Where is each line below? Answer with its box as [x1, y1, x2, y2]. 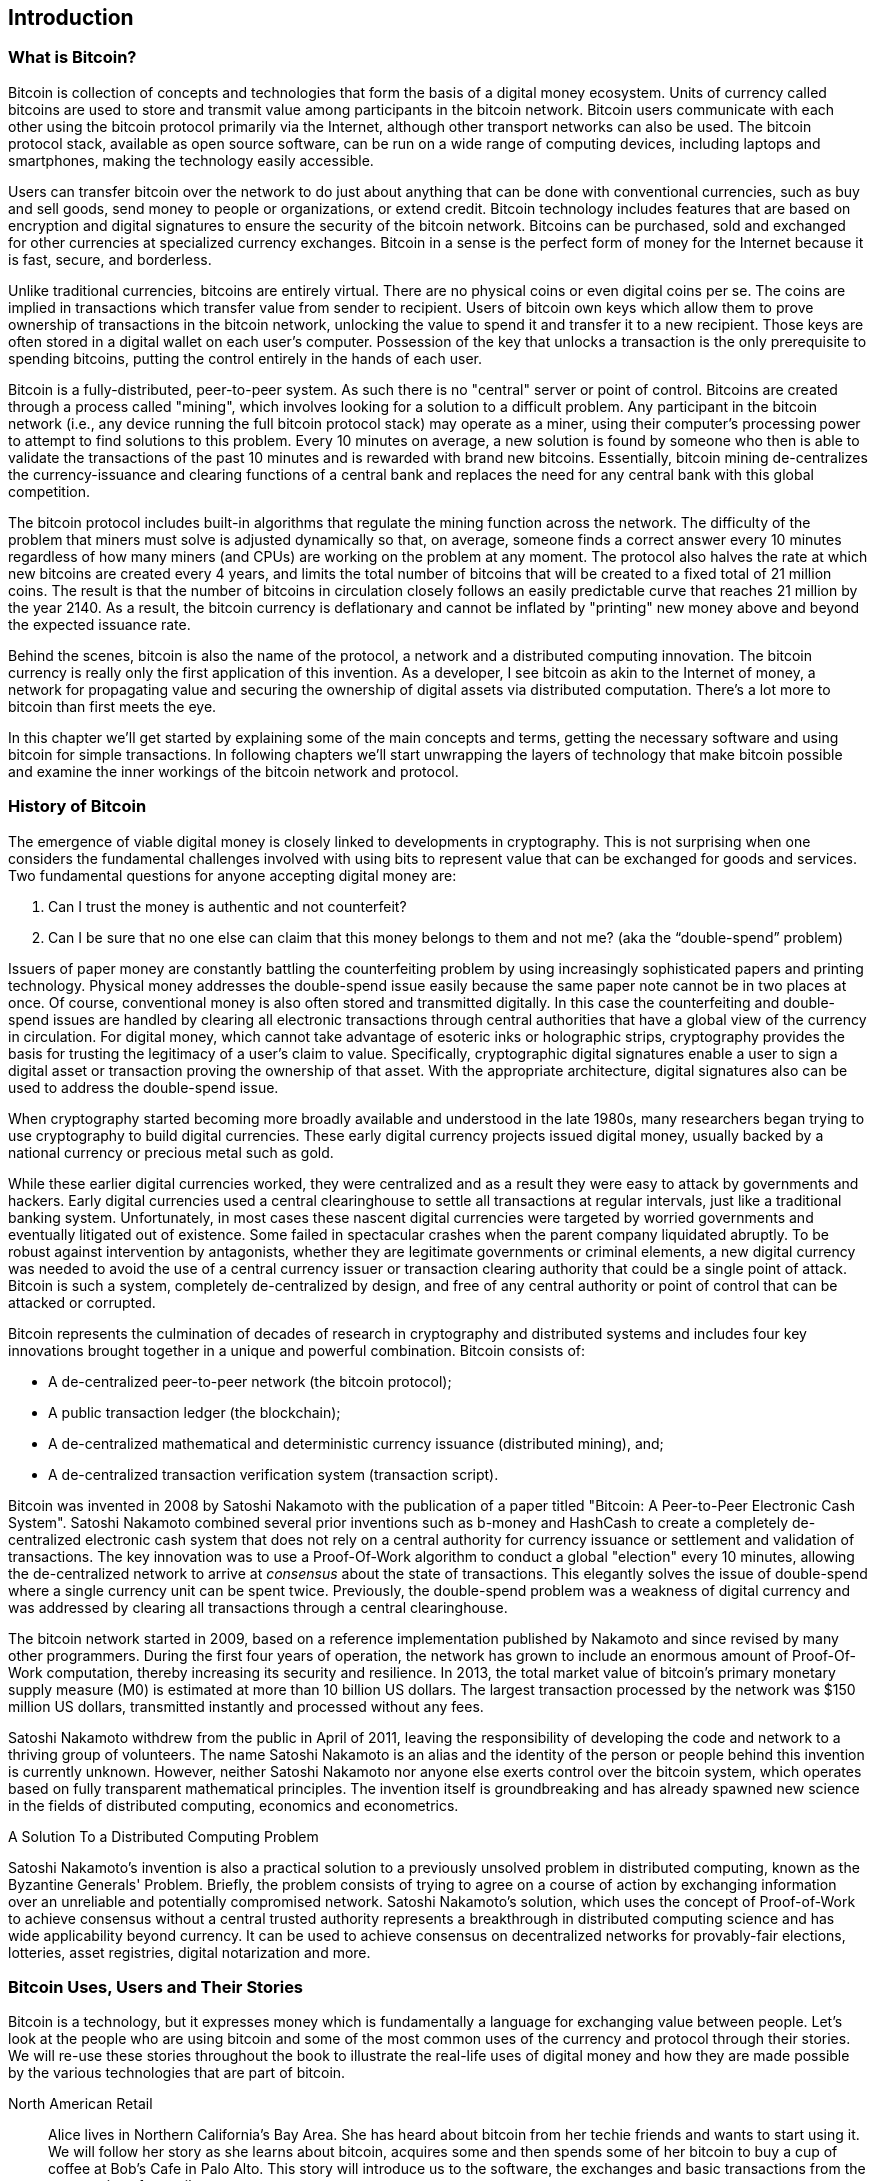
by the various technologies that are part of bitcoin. [8, 2064, 346, 2082]
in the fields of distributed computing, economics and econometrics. [8, 1796, 459, 1814]
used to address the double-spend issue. [8, 1078, 279, 1096]
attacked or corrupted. [8, 1293, 156, 1311]
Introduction [8, 5, 134, 30]
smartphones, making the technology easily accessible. [8, 151, 374, 169]
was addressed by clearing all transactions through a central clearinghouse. [8, 1598, 508, 1616]
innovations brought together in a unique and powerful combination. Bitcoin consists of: [8, 1341, 586, 1359]
